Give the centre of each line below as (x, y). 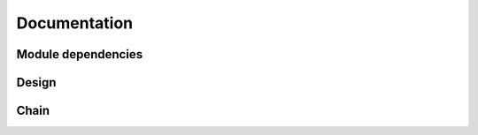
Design (36, 82)
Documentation (75, 23)
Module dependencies (80, 54)
